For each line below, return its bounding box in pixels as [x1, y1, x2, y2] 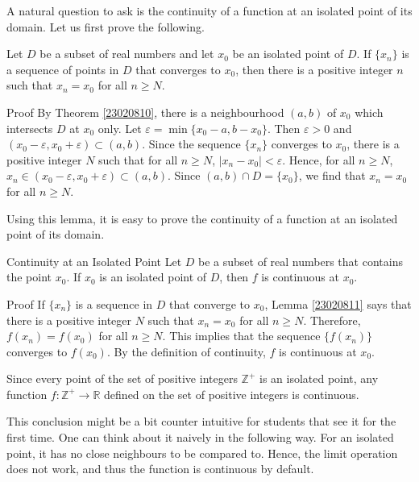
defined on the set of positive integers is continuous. [104, 385, 359, 402]
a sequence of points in [6, 60, 119, 77]
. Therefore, [303, 311, 361, 328]
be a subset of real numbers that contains [198, 252, 403, 269]
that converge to [169, 295, 251, 312]
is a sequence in [75, 295, 153, 312]
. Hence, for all [282, 151, 355, 168]
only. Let [97, 119, 142, 136]
